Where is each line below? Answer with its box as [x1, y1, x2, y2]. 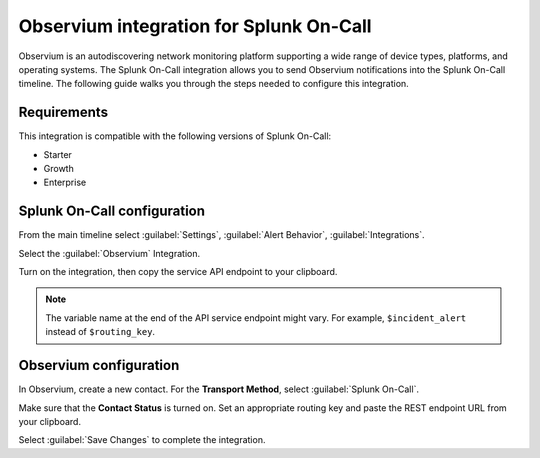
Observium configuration [18, 357, 180, 374]
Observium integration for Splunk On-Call [18, 15, 372, 37]
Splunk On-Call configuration [18, 203, 205, 220]
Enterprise [43, 176, 87, 189]
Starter [43, 148, 72, 160]
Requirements [18, 104, 109, 121]
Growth [43, 163, 74, 175]
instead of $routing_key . [45, 326, 155, 338]
